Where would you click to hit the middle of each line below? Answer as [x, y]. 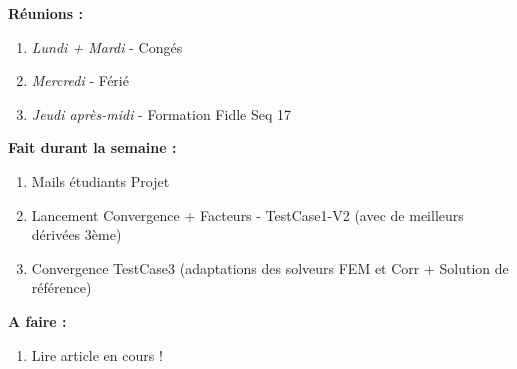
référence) [61, 287]
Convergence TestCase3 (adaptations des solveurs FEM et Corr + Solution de [270, 267]
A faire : [37, 320]
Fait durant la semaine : [92, 147]
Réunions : [45, 13]
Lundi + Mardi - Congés [107, 46]
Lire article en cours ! [97, 354]
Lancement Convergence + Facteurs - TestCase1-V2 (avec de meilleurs [247, 214]
